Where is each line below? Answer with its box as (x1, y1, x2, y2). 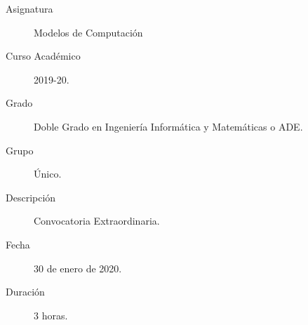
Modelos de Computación (34, 25, 143, 39)
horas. (41, 307, 68, 322)
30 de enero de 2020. (34, 260, 122, 275)
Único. (34, 166, 62, 181)
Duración (6, 284, 45, 299)
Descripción (6, 190, 56, 204)
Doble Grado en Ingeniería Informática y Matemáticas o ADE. (34, 119, 303, 133)
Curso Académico (6, 48, 81, 63)
